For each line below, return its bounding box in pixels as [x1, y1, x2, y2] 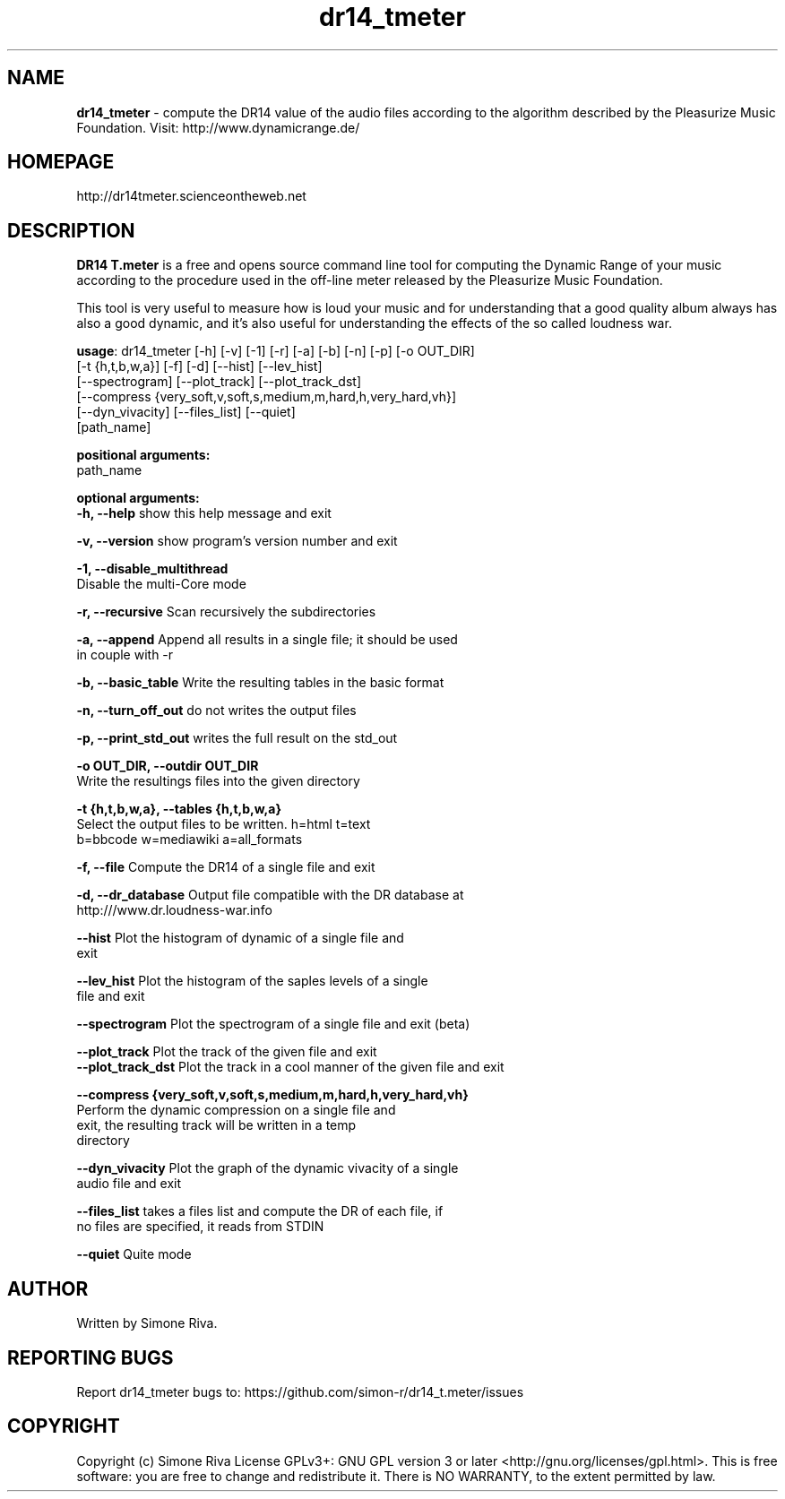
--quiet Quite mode [76, 1246, 192, 1262]
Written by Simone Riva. [76, 1315, 218, 1331]
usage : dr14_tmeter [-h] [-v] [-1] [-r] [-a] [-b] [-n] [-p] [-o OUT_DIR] [76, 343, 475, 359]
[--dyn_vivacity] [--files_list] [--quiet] [76, 404, 296, 420]
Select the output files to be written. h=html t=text [76, 816, 371, 832]
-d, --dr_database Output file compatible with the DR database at [76, 887, 464, 903]
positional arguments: [76, 447, 211, 463]
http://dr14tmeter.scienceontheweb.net [76, 188, 306, 204]
